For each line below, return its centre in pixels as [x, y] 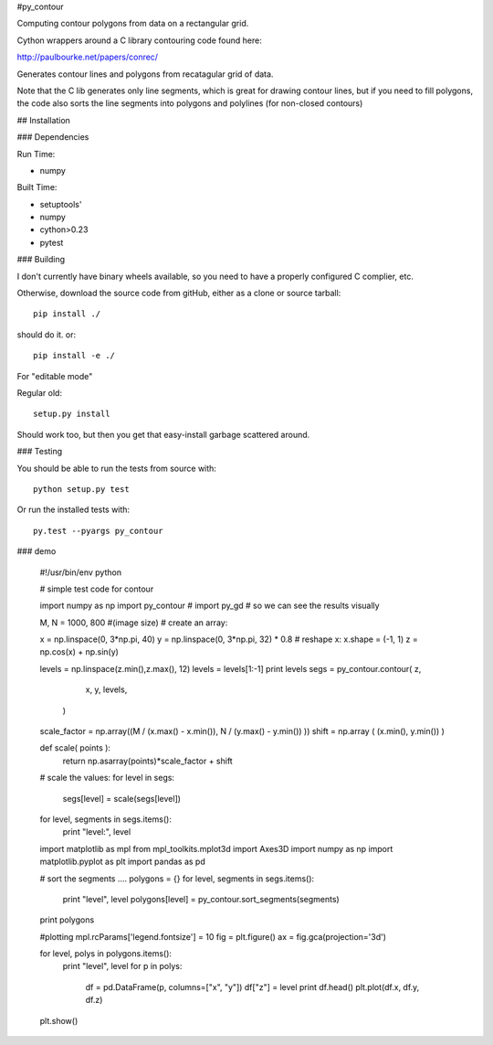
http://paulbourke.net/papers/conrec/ [88, 57]
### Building [41, 260]
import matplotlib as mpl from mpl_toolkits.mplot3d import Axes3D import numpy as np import [216, 848]
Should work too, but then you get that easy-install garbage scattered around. [163, 434]
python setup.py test [81, 489]
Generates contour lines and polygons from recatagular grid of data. [145, 74]
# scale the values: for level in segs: [107, 778]
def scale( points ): [75, 748]
